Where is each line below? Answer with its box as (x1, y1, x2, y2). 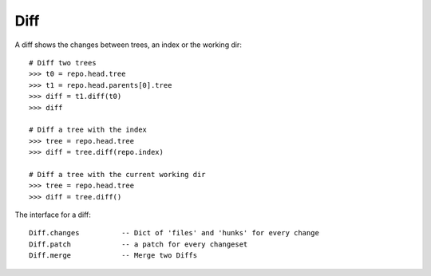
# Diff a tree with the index (29, 125, 148, 135)
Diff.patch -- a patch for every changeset (29, 239, 248, 249)
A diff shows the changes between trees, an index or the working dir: (14, 40, 243, 49)
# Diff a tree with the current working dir (29, 170, 207, 179)
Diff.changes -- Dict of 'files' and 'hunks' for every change (29, 228, 319, 238)
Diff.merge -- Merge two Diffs (29, 251, 198, 260)
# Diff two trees (29, 58, 97, 67)
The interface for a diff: (14, 210, 92, 219)
